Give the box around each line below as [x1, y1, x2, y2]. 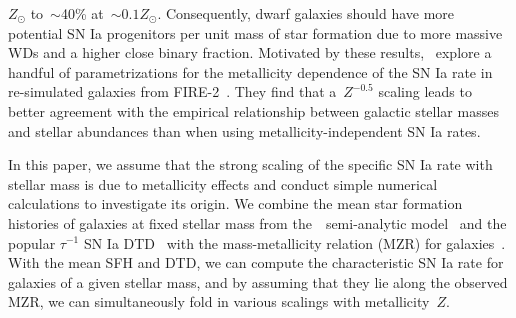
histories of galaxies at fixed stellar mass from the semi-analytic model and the [8, 212, 507, 233]
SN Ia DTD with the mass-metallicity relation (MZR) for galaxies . [83, 232, 506, 253]
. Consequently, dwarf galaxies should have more [157, 3, 455, 23]
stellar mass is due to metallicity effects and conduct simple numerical [8, 173, 438, 194]
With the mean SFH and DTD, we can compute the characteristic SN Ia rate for [8, 252, 504, 273]
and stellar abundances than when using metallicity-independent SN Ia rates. [8, 120, 481, 141]
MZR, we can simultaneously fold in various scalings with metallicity [8, 291, 430, 312]
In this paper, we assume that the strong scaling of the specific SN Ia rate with [8, 154, 493, 175]
